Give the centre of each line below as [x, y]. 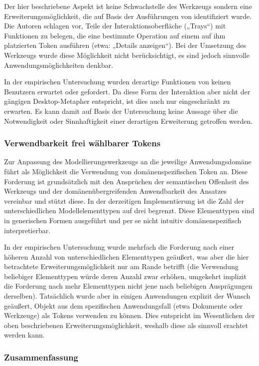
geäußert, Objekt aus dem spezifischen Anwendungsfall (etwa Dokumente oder [124, 305]
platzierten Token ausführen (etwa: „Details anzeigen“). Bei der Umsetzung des [125, 45]
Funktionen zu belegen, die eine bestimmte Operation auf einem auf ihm [115, 35]
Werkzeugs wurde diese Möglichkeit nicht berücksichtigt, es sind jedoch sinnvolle [127, 55]
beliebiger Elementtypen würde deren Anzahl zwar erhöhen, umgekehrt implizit [125, 276]
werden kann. [24, 335]
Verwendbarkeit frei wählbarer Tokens [82, 143]
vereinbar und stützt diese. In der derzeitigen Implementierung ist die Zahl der [124, 200]
